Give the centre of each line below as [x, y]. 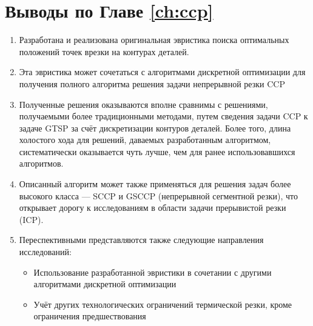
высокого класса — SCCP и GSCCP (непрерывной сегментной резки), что [159, 195]
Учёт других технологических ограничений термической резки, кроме [163, 304]
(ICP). [31, 219]
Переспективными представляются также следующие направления [141, 240]
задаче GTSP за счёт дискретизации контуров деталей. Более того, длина [155, 128]
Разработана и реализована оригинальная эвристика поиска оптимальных [154, 40]
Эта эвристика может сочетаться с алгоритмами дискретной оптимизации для [162, 72]
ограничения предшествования [90, 316]
